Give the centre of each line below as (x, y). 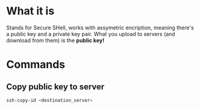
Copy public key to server (55, 87)
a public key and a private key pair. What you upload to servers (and (91, 34)
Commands (36, 65)
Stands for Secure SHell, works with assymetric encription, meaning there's (100, 28)
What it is (30, 11)
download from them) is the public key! (55, 40)
